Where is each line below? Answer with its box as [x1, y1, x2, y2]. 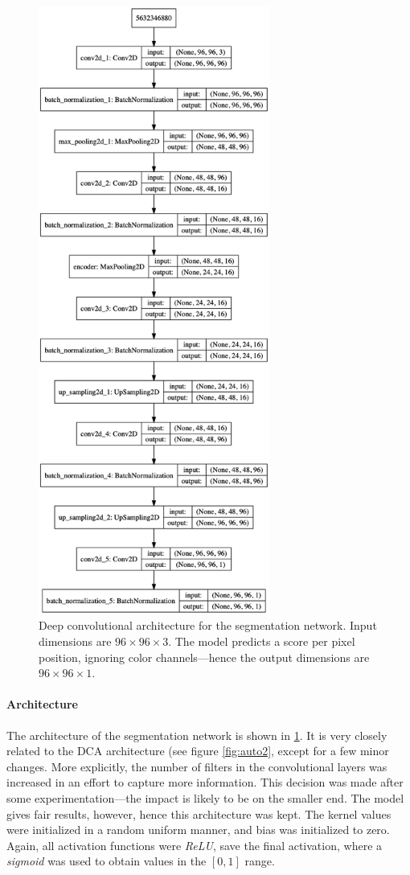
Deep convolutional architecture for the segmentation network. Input [39, 617, 377, 634]
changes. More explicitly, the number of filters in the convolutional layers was [6, 758, 387, 774]
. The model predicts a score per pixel [168, 633, 355, 650]
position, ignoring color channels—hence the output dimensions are [39, 648, 370, 665]
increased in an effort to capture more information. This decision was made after [6, 774, 404, 791]
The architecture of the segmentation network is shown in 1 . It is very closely [6, 726, 387, 743]
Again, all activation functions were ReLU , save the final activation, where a [6, 836, 383, 853]
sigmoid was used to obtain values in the [6, 852, 207, 869]
